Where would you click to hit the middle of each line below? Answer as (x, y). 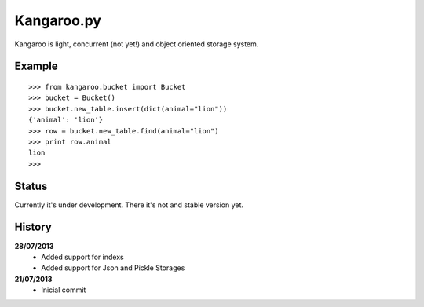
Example (36, 66)
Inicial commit (64, 290)
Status (31, 186)
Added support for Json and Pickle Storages (113, 268)
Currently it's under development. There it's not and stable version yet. (129, 205)
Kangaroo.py (58, 20)
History (33, 227)
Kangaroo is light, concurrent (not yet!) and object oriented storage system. (137, 44)
